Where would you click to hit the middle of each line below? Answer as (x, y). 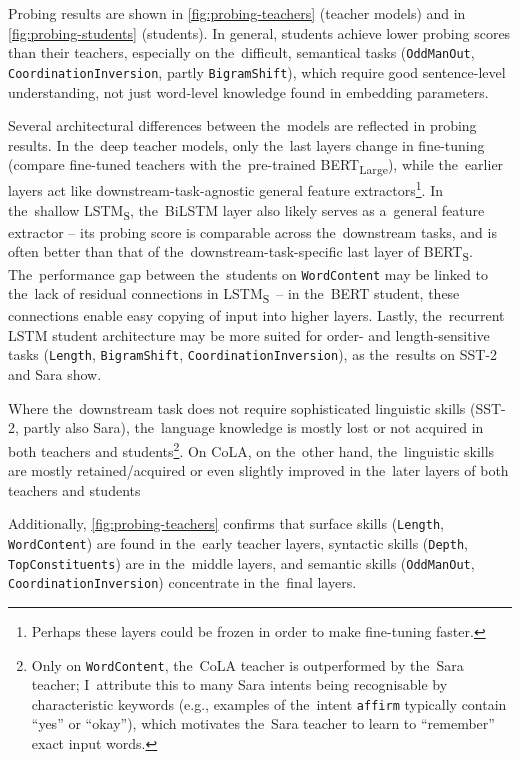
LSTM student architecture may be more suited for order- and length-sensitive (249, 334)
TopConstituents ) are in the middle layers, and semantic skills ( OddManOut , (241, 562)
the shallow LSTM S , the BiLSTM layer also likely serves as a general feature (246, 211)
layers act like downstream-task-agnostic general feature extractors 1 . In (225, 189)
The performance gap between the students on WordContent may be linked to (248, 273)
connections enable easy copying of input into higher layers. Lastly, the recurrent (256, 315)
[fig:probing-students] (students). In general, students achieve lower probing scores (259, 32)
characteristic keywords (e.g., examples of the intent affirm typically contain (269, 703)
